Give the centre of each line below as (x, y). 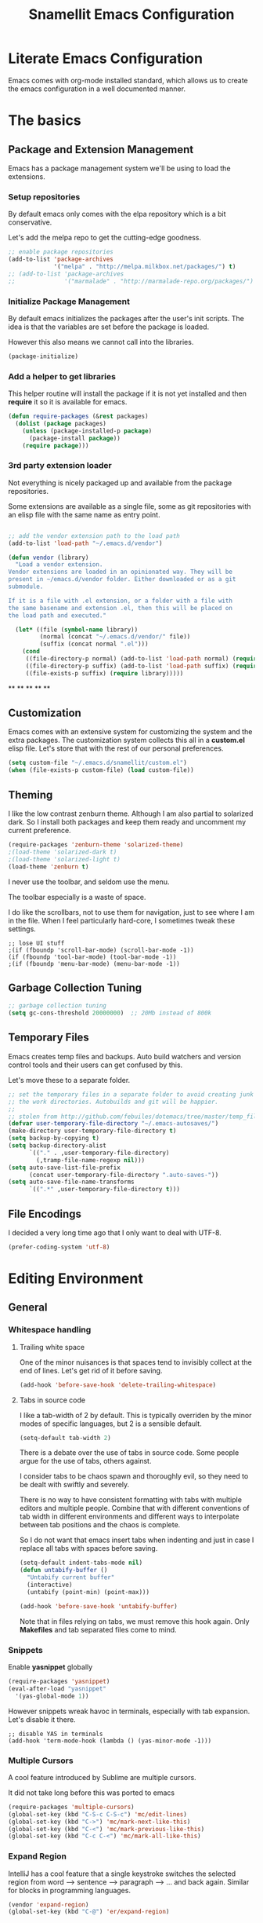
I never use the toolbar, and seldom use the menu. (89, 882)
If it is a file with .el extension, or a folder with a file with (121, 601)
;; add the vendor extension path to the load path (94, 536)
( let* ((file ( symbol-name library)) (77, 630)
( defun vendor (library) (49, 558)
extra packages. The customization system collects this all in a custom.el (126, 740)
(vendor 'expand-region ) (49, 1905)
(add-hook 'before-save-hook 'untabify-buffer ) (98, 1606)
